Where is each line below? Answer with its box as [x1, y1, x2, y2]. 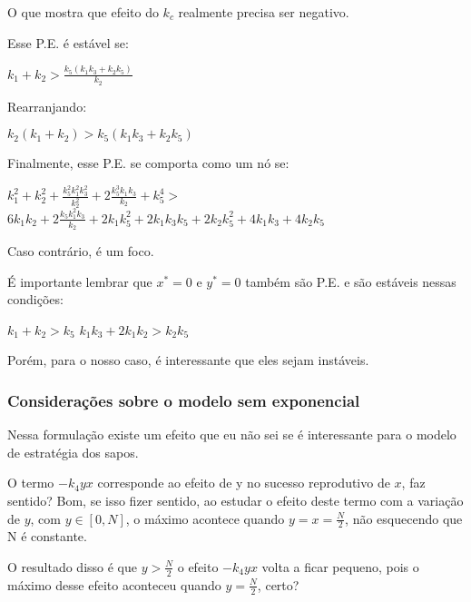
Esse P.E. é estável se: [7, 33, 129, 52]
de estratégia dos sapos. [7, 442, 139, 461]
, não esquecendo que [345, 508, 463, 528]
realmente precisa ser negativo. [178, 3, 349, 21]
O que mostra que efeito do [7, 3, 159, 21]
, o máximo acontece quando [125, 508, 285, 528]
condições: [7, 290, 64, 309]
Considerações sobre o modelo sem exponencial [7, 389, 360, 411]
